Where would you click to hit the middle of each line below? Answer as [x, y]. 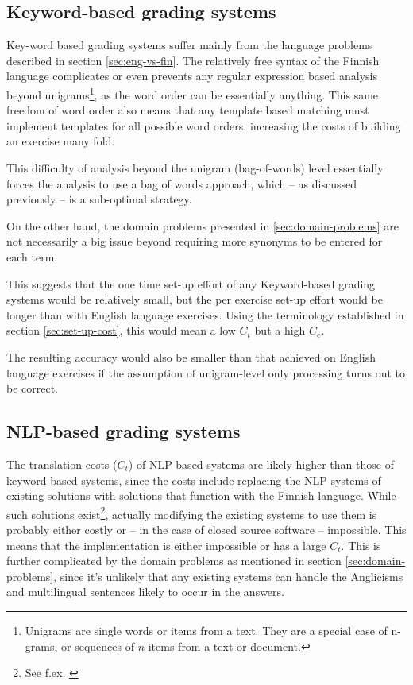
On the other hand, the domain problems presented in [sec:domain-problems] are [203, 225]
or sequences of [98, 646]
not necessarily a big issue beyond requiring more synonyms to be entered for [195, 241]
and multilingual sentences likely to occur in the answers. [145, 592]
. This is [361, 545]
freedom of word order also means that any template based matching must [188, 110]
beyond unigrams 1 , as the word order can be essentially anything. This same [193, 93]
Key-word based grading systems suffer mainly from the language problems [189, 45]
